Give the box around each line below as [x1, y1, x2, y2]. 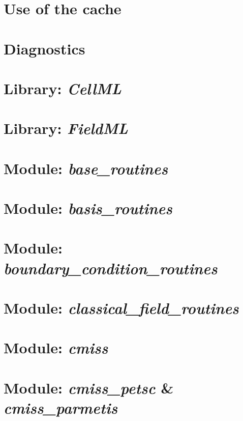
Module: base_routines [4, 157, 168, 179]
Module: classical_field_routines [4, 297, 239, 318]
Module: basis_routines [4, 198, 172, 219]
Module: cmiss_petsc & [4, 377, 174, 398]
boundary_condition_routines [4, 257, 218, 278]
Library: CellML [4, 77, 121, 99]
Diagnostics [4, 38, 85, 59]
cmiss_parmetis [4, 397, 118, 418]
